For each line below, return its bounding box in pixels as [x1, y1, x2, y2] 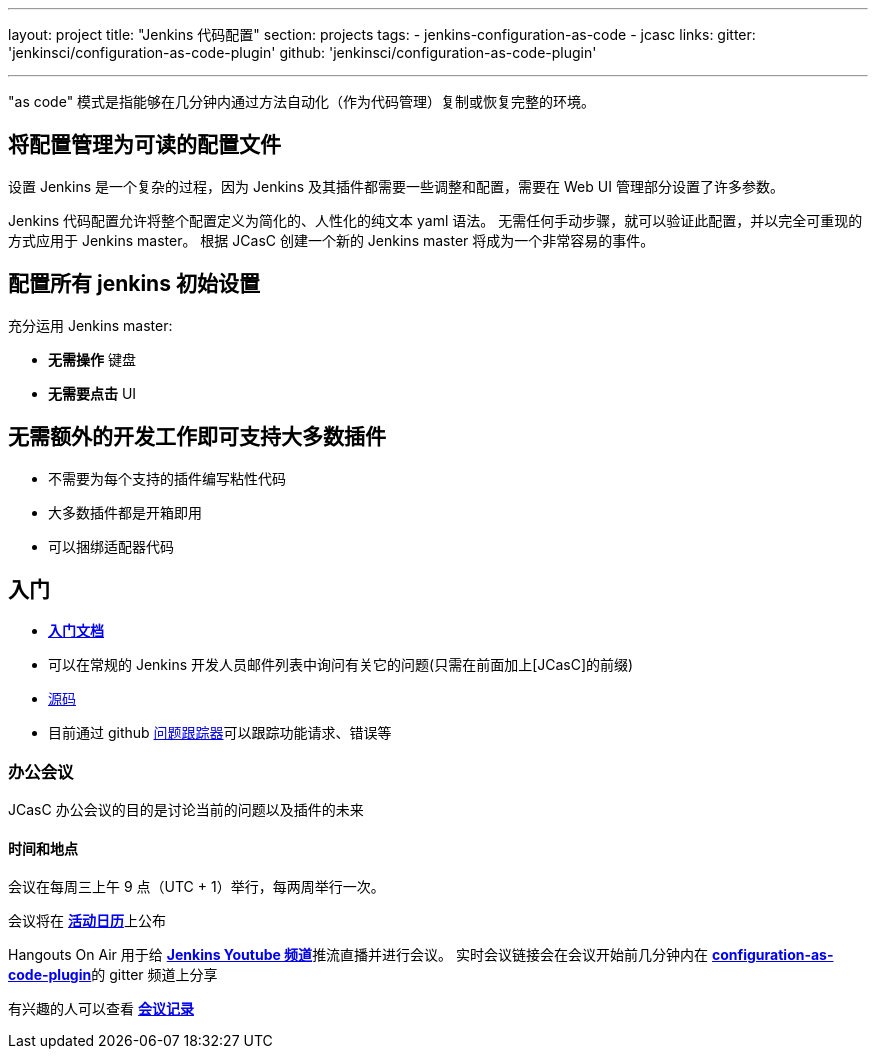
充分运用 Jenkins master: [8, 316, 173, 334]
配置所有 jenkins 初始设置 [8, 271, 260, 297]
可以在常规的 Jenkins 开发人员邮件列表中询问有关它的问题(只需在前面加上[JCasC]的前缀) [48, 656, 634, 674]
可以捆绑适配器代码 [48, 537, 174, 555]
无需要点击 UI [48, 384, 137, 402]
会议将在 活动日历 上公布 [8, 912, 166, 930]
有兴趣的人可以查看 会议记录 [8, 1000, 194, 1018]
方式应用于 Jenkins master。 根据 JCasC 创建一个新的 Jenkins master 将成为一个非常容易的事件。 [8, 231, 655, 249]
